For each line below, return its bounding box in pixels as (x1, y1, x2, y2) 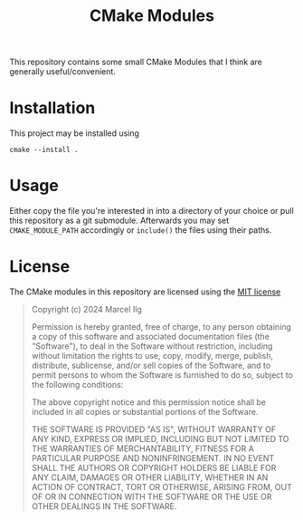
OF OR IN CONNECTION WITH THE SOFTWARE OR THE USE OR (31, 491, 272, 502)
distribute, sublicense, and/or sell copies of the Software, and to (31, 360, 271, 371)
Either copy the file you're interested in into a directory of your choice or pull (9, 206, 294, 217)
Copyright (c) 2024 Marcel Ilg (31, 304, 143, 314)
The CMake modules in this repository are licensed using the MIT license (9, 286, 281, 297)
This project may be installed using (9, 128, 140, 139)
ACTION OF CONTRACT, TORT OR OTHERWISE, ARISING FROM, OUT (31, 482, 292, 492)
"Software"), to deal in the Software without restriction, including (31, 341, 273, 351)
